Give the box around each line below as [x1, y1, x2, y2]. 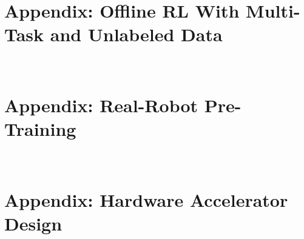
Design [4, 211, 62, 236]
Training [4, 116, 76, 141]
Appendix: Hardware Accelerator [4, 187, 288, 212]
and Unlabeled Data [50, 22, 223, 47]
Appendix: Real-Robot [4, 93, 198, 118]
